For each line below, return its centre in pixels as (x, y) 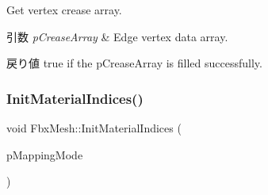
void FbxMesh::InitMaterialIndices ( (94, 128)
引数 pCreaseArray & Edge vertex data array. (117, 36)
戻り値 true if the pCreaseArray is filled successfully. (134, 63)
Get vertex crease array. (64, 10)
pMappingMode (45, 154)
